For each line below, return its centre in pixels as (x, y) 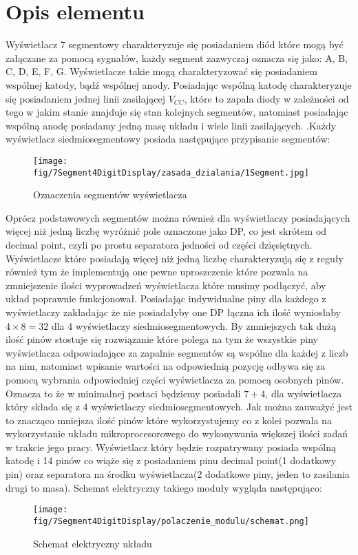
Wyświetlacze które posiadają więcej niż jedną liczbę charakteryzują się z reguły (175, 258)
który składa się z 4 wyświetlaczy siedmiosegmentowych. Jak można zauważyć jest (179, 407)
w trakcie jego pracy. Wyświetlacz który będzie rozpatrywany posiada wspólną (171, 447)
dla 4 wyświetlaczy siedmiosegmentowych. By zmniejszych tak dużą (194, 325)
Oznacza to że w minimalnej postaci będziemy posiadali (123, 393)
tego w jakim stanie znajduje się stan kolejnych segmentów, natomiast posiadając (177, 112)
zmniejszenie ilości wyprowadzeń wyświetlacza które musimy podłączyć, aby (166, 285)
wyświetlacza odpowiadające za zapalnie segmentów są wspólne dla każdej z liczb (177, 352)
